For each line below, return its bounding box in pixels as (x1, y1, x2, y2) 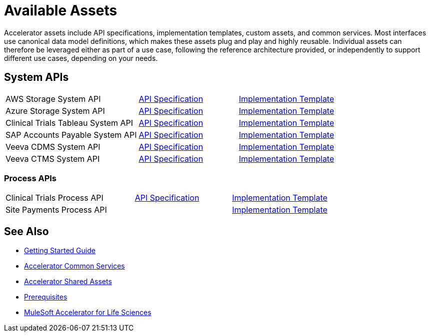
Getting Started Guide (24, 246, 95, 255)
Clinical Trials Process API (5, 193, 103, 203)
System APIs (4, 71, 69, 84)
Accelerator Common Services (24, 262, 125, 271)
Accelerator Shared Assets (24, 277, 112, 286)
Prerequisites (24, 293, 67, 302)
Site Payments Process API (5, 205, 107, 215)
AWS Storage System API (5, 93, 101, 104)
